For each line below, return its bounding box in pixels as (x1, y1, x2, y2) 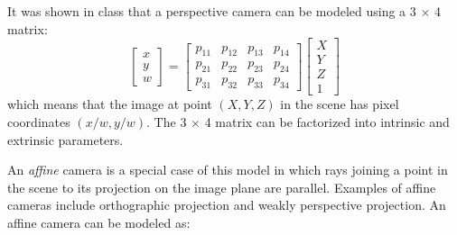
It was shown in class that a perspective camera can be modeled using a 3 (7, 2, 416, 20)
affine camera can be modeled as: (7, 212, 191, 231)
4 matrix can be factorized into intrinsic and (204, 112, 450, 131)
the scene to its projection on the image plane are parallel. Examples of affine (7, 177, 436, 196)
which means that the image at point (7, 95, 212, 113)
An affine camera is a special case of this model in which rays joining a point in (7, 160, 448, 179)
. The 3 (146, 112, 187, 131)
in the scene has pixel (280, 95, 399, 113)
